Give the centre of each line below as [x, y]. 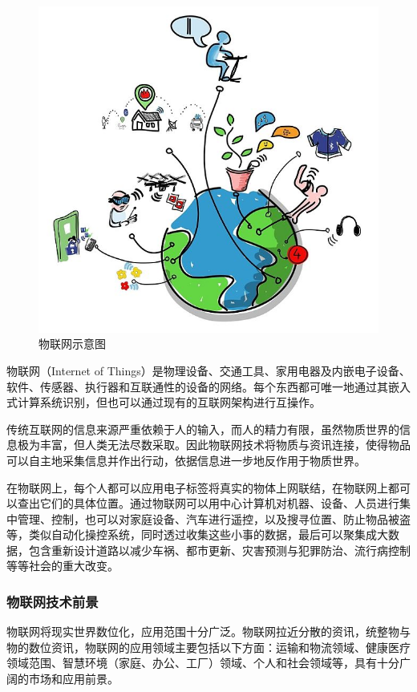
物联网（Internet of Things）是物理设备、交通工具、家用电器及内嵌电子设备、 [208, 370]
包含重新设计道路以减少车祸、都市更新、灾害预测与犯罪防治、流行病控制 [219, 550]
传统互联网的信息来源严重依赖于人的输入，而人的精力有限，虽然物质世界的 [203, 429]
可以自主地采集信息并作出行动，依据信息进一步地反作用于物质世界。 [186, 460]
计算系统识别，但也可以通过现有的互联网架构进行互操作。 [169, 402]
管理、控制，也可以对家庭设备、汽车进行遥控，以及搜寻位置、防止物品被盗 [214, 518]
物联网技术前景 [53, 601]
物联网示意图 [72, 344]
